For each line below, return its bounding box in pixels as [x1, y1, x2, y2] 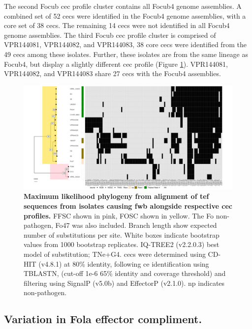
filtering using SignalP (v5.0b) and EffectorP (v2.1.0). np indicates [24, 277, 225, 288]
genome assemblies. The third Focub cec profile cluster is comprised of [4, 29, 216, 40]
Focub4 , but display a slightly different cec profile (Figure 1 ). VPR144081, [4, 58, 228, 69]
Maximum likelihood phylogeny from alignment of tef [24, 191, 209, 201]
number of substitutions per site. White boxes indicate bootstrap [24, 229, 220, 240]
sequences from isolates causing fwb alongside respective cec [24, 200, 232, 211]
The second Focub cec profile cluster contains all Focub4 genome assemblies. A [4, 1, 242, 11]
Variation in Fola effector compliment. [4, 311, 202, 327]
